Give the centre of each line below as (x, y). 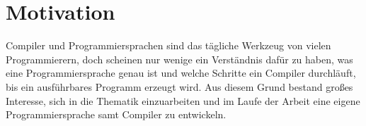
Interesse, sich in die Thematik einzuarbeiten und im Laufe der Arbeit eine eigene (183, 100)
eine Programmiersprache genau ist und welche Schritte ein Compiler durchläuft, (181, 73)
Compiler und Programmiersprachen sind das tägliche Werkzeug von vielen (168, 45)
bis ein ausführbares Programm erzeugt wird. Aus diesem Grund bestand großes (179, 86)
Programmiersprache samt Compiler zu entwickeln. (116, 114)
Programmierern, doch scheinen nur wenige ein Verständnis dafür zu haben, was (179, 59)
